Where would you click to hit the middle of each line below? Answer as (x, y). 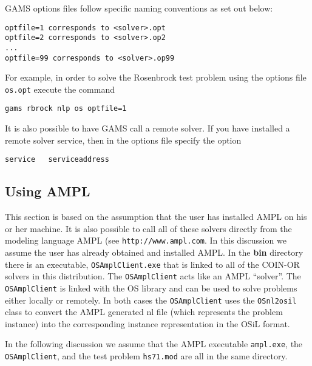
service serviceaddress (57, 160)
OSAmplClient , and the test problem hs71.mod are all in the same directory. (146, 356)
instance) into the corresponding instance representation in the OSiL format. (148, 323)
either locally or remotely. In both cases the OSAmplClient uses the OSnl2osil (151, 300)
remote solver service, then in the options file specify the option (123, 140)
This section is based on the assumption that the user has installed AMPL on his (156, 217)
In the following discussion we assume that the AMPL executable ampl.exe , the (154, 344)
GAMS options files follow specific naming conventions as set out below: (139, 8)
